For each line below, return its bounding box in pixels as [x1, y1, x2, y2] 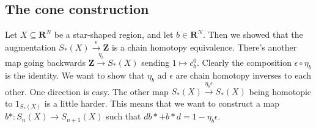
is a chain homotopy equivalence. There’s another [111, 40, 297, 53]
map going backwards [5, 55, 86, 68]
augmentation [5, 40, 56, 53]
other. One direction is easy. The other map [5, 85, 169, 98]
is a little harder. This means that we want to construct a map [44, 96, 280, 109]
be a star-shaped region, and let [54, 28, 174, 41]
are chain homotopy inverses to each [175, 68, 311, 81]
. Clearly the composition [197, 55, 292, 68]
